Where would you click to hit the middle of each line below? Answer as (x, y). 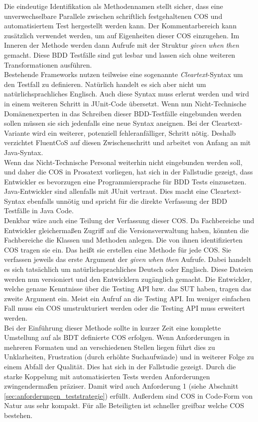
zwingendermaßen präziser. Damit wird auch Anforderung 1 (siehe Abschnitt (121, 386)
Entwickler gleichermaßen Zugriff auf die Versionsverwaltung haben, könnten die (127, 230)
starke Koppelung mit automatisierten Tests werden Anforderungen (107, 376)
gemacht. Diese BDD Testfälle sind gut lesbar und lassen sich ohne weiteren (120, 54)
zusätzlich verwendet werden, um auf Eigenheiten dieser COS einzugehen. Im (122, 35)
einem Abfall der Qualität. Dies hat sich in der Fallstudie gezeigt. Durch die (120, 366)
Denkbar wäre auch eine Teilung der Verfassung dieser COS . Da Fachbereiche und (129, 220)
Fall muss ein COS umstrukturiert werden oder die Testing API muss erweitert (125, 308)
